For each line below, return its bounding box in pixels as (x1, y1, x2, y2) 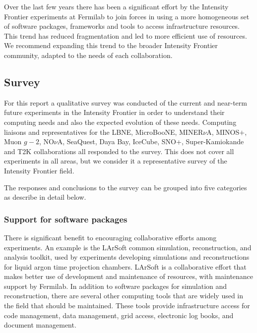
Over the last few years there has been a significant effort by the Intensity (4, 1, 229, 11)
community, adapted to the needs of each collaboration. (4, 50, 173, 60)
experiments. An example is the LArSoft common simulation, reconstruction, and (4, 242, 252, 252)
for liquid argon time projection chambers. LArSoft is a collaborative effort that (4, 261, 247, 272)
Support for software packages (4, 213, 128, 225)
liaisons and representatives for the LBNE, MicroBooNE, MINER (4, 126, 203, 137)
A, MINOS (206, 126, 240, 137)
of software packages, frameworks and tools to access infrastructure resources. (4, 21, 240, 31)
